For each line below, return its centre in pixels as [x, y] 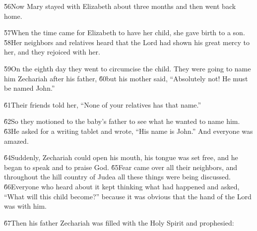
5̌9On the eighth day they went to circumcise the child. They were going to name [128, 68]
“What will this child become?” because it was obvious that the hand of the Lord [128, 196]
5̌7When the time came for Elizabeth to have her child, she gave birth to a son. [125, 32]
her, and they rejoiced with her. [52, 52]
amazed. [16, 141]
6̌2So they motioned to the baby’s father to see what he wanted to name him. [122, 121]
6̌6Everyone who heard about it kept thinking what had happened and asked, [122, 186]
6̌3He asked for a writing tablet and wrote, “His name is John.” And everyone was [128, 131]
